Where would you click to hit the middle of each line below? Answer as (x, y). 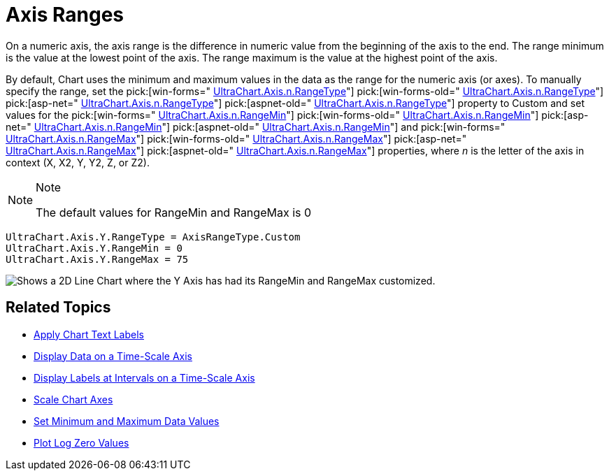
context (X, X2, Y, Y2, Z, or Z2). (78, 162)
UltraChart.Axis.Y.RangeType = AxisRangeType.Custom (153, 237)
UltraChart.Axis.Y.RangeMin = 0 (94, 248)
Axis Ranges (65, 15)
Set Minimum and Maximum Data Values (127, 421)
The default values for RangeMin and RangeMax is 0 (174, 212)
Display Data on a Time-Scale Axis (113, 356)
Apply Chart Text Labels (89, 334)
